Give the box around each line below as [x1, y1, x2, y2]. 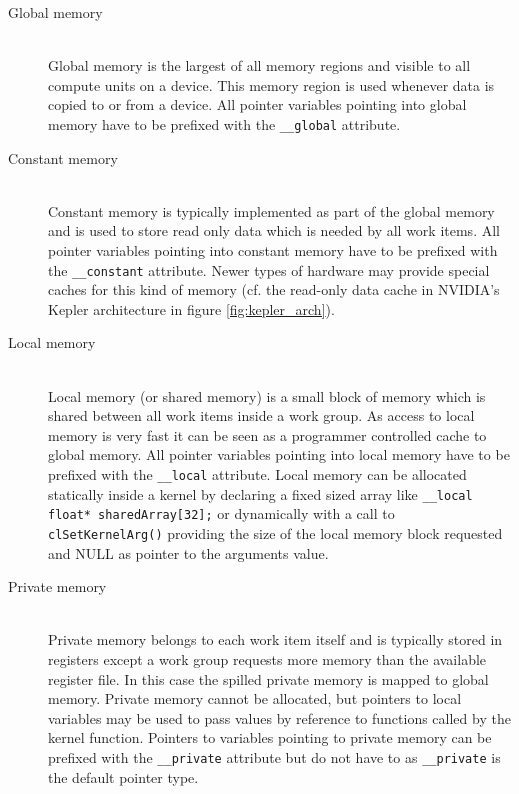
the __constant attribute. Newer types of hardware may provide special [48, 259, 490, 280]
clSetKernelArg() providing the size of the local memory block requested [48, 522, 503, 543]
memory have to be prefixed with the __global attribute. [48, 113, 401, 134]
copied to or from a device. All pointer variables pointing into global [48, 94, 467, 115]
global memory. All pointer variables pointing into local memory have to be [48, 444, 510, 465]
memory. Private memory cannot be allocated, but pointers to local [48, 688, 462, 709]
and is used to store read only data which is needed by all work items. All [48, 220, 500, 241]
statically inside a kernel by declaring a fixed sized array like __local [48, 483, 473, 504]
